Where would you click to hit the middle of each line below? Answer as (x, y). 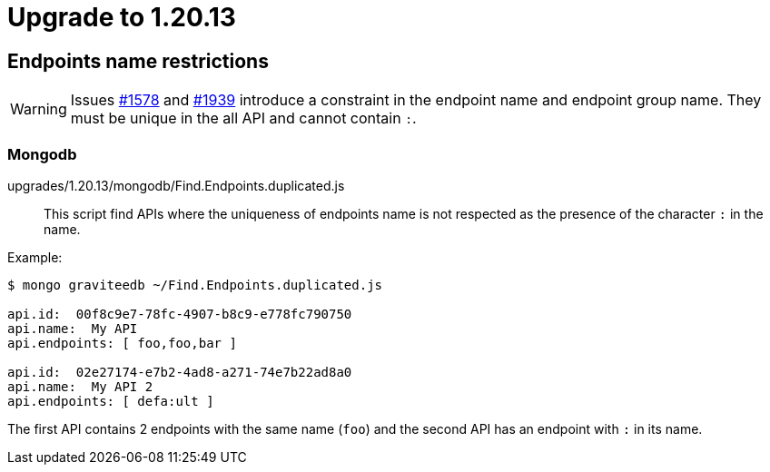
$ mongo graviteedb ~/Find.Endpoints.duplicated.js (195, 285)
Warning (39, 109)
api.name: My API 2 (80, 386)
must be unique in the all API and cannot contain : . (243, 118)
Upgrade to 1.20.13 (122, 17)
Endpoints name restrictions (138, 61)
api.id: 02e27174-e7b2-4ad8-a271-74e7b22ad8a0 (180, 372)
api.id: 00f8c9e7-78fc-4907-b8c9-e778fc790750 (180, 314)
